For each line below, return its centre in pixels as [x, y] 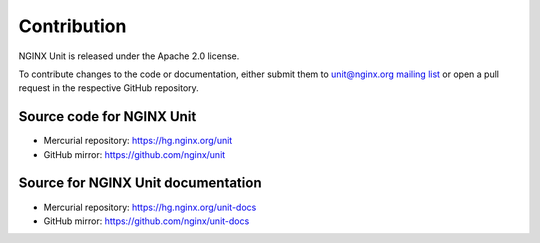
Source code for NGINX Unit [107, 116]
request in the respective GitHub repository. [108, 88]
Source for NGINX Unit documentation [140, 183]
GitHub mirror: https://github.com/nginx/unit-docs [146, 221]
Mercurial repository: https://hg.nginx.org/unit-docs [150, 207]
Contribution [72, 26]
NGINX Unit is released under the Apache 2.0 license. [129, 56]
